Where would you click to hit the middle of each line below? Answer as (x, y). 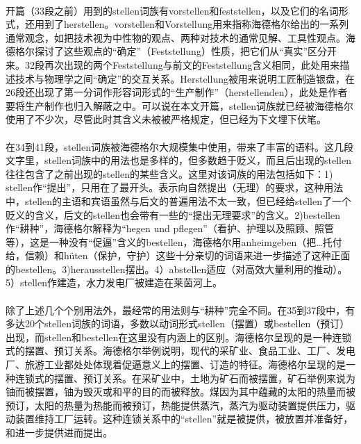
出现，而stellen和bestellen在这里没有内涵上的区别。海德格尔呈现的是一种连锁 (179, 337)
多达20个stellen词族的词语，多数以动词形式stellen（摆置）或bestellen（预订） (178, 323)
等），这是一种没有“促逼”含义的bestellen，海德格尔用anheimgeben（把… (164, 241)
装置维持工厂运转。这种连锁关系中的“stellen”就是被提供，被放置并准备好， (184, 419)
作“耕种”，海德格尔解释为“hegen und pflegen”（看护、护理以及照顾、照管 (170, 228)
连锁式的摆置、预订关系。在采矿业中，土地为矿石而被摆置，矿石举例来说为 (185, 378)
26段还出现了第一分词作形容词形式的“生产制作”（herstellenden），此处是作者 (177, 92)
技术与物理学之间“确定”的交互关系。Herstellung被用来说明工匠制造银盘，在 (185, 78)
